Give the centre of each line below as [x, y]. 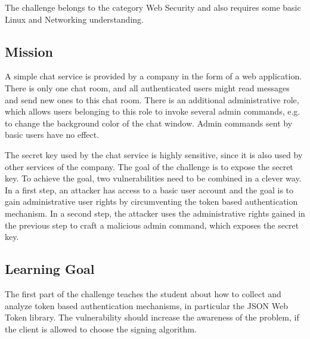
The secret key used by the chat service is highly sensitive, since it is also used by [154, 154]
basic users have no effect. [52, 135]
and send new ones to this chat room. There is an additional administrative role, [152, 99]
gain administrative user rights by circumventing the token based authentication [151, 201]
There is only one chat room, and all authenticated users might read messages [147, 87]
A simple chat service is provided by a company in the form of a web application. [154, 76]
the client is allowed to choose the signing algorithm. [101, 329]
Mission [29, 51]
